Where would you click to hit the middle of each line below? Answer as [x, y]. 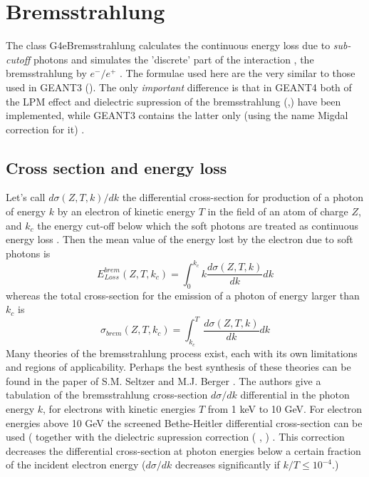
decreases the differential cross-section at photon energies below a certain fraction [183, 450]
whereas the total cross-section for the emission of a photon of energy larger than [183, 295]
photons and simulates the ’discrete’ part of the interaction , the [174, 59]
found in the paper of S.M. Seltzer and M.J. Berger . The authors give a [163, 380]
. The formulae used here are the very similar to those [238, 73]
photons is [28, 253]
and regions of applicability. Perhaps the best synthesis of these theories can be [178, 367]
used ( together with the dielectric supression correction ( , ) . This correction [175, 437]
